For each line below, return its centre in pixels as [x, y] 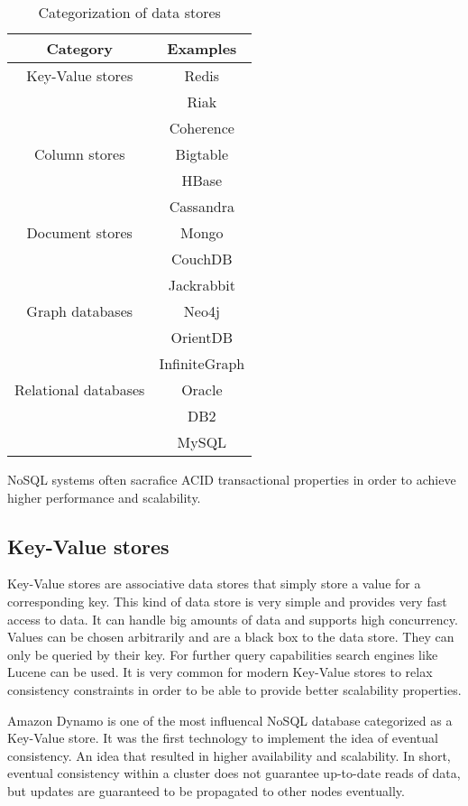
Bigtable [202, 154]
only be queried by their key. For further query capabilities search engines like [223, 654]
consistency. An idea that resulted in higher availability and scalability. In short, [229, 755]
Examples [202, 48]
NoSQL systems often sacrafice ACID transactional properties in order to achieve [232, 479]
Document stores [79, 232]
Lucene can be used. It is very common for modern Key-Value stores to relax [220, 672]
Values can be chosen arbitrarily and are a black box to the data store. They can [231, 637]
